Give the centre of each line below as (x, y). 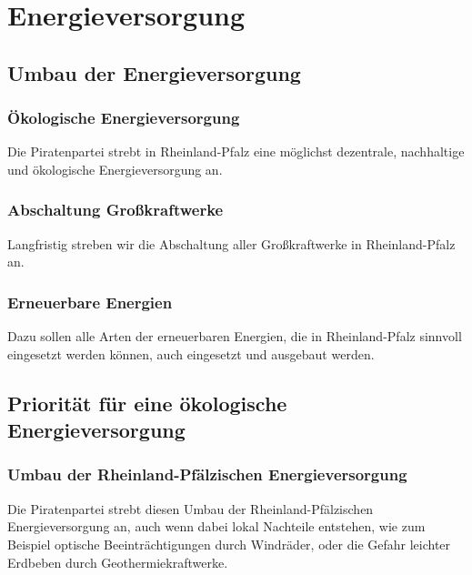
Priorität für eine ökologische (147, 403)
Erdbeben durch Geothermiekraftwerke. (118, 562)
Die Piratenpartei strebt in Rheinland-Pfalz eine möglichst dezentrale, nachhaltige (236, 151)
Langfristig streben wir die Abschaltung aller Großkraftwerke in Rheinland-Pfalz (231, 243)
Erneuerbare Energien (90, 302)
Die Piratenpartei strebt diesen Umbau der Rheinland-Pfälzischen (191, 508)
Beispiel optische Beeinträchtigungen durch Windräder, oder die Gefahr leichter (229, 544)
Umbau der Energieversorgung (154, 72)
